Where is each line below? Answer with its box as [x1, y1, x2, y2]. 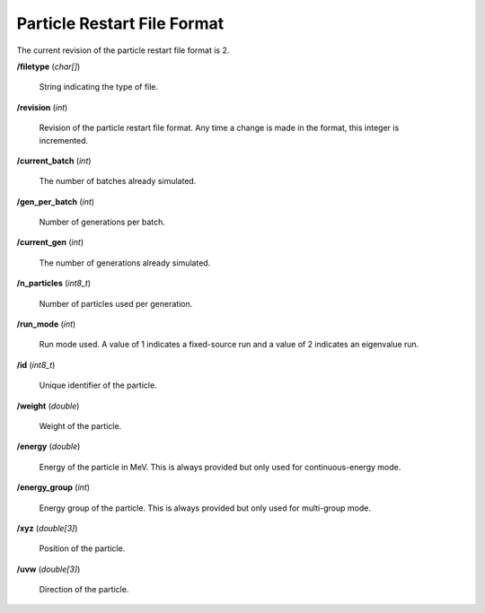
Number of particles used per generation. [39, 298, 193, 309]
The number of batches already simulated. [39, 176, 197, 187]
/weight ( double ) [16, 400, 80, 411]
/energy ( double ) [16, 441, 81, 452]
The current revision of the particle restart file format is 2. [16, 45, 230, 56]
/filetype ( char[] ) [16, 61, 81, 72]
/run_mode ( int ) [16, 319, 76, 329]
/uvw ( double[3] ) [16, 564, 81, 574]
